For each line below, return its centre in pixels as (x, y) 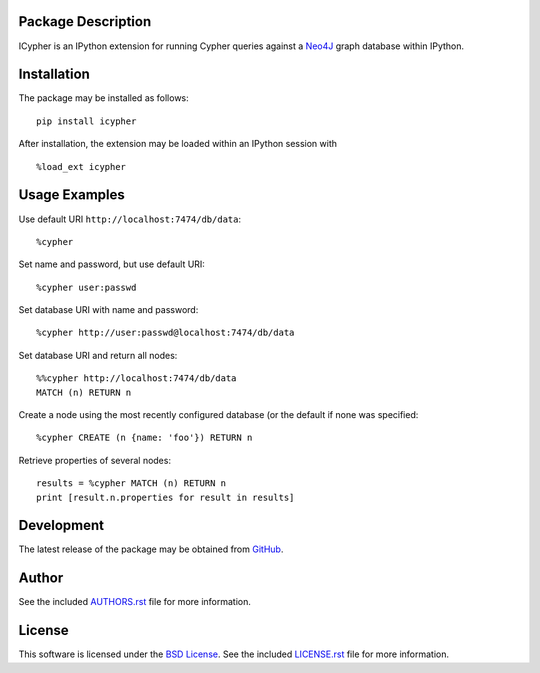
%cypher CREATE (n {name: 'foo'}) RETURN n (144, 438)
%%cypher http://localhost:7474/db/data (136, 378)
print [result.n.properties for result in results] (165, 497)
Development (61, 525)
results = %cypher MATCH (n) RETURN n (131, 483)
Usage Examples (71, 195)
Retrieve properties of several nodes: (95, 460)
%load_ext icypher (81, 166)
